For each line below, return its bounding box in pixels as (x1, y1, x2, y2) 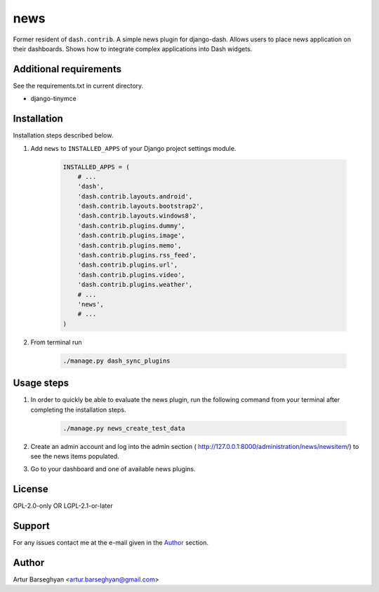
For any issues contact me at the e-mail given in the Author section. (13, 539, 208, 547)
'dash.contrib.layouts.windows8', (77, 212, 197, 220)
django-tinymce (30, 95, 77, 103)
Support (13, 520, 50, 532)
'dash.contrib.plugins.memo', (77, 241, 182, 249)
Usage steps (13, 377, 69, 389)
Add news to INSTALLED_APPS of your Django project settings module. (30, 144, 237, 152)
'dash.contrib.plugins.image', (77, 231, 185, 240)
